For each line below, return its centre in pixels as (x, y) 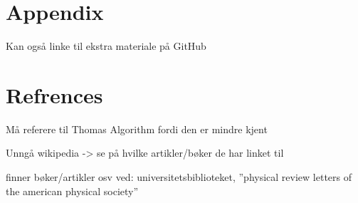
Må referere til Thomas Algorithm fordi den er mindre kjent (137, 129)
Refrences (54, 94)
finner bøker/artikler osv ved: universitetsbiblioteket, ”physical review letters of (179, 177)
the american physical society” (72, 191)
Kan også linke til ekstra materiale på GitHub (106, 46)
